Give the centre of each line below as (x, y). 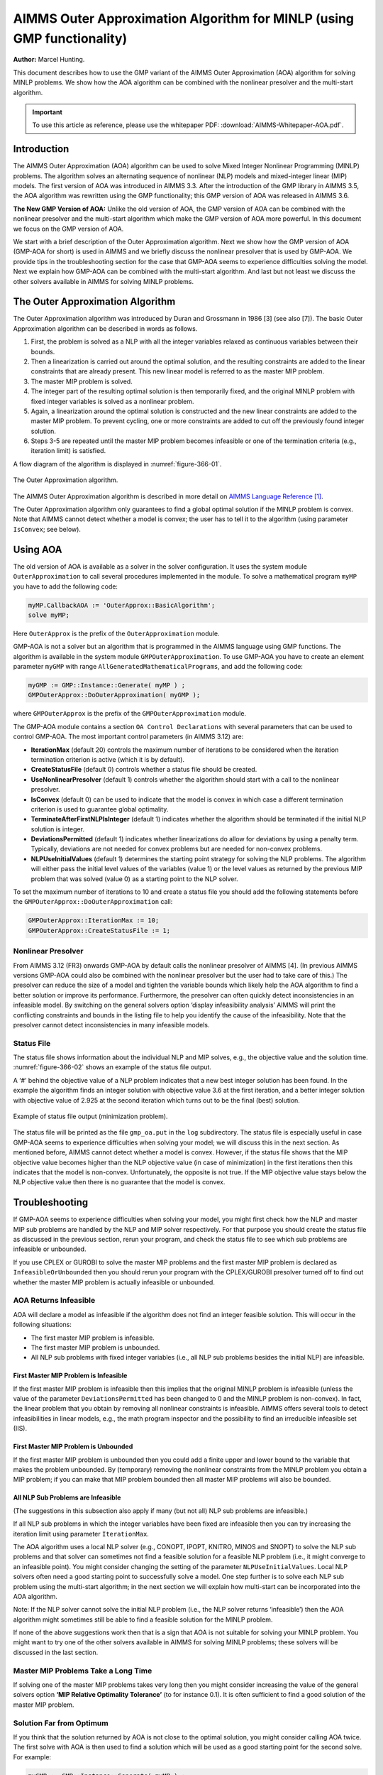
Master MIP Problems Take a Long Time (83, 1671)
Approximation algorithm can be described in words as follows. (105, 328)
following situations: (43, 1325)
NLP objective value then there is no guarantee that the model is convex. (119, 1182)
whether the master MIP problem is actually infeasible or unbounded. (114, 1282)
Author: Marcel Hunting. (49, 60)
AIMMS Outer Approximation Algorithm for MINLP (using (184, 18)
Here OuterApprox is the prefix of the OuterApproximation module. (116, 633)
